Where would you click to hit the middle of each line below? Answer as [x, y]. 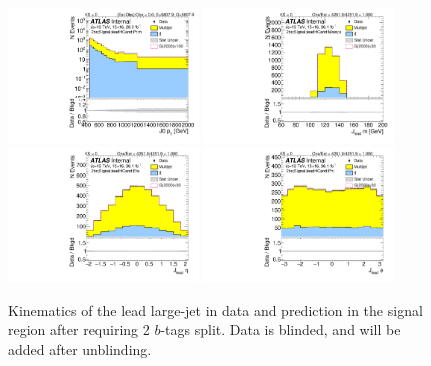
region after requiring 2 [79, 329]
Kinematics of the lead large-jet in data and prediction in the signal [215, 309]
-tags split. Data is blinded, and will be [280, 329]
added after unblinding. [80, 349]
